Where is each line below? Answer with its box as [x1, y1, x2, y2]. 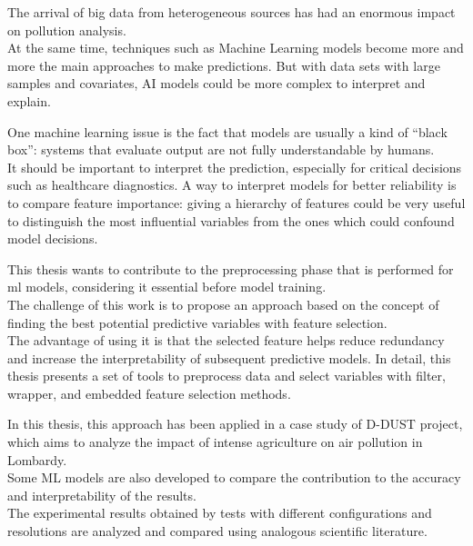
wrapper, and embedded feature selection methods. [7, 383, 291, 402]
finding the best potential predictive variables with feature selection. [7, 313, 387, 332]
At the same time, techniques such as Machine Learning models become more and [7, 38, 464, 57]
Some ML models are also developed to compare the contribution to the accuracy [7, 468, 461, 487]
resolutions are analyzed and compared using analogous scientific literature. [7, 521, 428, 541]
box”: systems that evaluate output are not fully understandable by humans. [7, 140, 435, 159]
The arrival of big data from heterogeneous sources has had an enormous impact [7, 3, 456, 21]
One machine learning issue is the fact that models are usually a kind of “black [7, 122, 448, 141]
